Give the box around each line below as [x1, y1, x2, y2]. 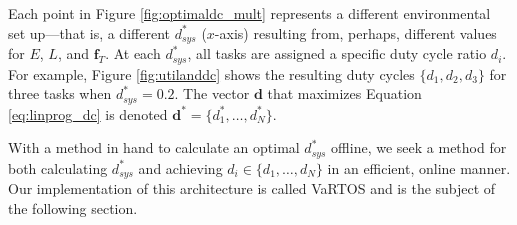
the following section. [8, 197, 138, 218]
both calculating [8, 157, 108, 178]
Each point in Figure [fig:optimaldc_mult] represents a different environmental [8, 3, 491, 23]
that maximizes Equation [267, 83, 422, 104]
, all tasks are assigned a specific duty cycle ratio [187, 43, 487, 64]
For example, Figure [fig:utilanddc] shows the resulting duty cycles [8, 63, 415, 84]
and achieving [138, 157, 223, 178]
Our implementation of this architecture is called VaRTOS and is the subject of [8, 178, 496, 199]
